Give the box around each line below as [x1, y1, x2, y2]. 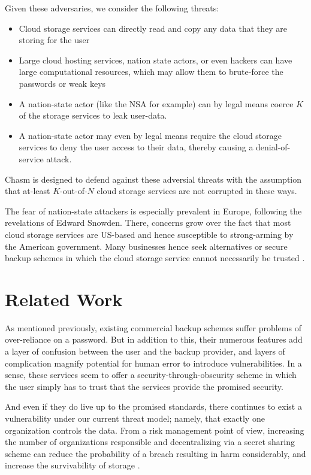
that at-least [5, 184, 50, 197]
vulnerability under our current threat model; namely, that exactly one [5, 412, 265, 424]
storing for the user [19, 34, 90, 46]
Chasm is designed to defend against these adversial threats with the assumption [5, 173, 302, 185]
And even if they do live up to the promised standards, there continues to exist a [5, 400, 302, 413]
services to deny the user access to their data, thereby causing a [19, 141, 253, 153]
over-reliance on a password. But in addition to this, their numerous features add [5, 333, 303, 346]
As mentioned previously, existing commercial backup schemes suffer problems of [5, 321, 301, 334]
